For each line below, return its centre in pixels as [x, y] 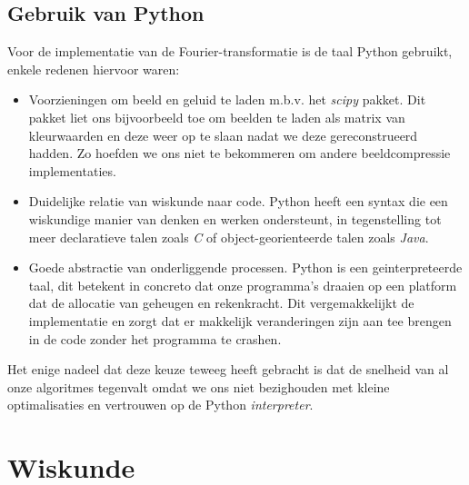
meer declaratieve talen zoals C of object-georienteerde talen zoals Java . [229, 237]
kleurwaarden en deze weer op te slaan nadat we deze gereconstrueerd [223, 135]
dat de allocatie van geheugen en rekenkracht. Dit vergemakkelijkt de [221, 303]
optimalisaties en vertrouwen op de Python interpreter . [160, 405]
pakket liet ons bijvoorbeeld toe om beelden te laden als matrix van [217, 117]
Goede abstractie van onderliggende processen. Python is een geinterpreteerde [245, 267]
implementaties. [72, 170]
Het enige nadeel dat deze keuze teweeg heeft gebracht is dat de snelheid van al [228, 369]
